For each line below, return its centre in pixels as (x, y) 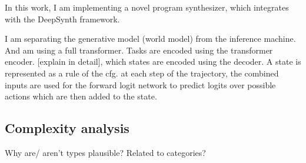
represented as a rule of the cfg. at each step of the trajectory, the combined (142, 73)
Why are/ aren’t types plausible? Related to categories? (105, 152)
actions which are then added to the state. (81, 96)
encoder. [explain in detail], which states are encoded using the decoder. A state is (153, 61)
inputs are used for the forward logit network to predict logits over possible (140, 84)
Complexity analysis (67, 128)
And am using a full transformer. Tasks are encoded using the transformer (139, 50)
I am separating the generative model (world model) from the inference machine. (150, 39)
